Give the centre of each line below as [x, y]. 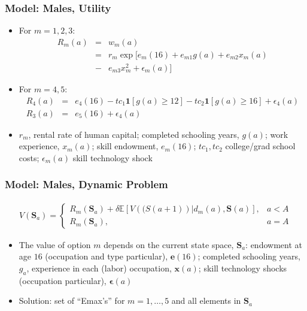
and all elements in [206, 301]
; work [276, 134]
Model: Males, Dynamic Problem [86, 184]
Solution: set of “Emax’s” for [72, 301]
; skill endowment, [125, 146]
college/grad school [260, 146]
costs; [29, 157]
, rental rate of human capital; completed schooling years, [134, 134]
